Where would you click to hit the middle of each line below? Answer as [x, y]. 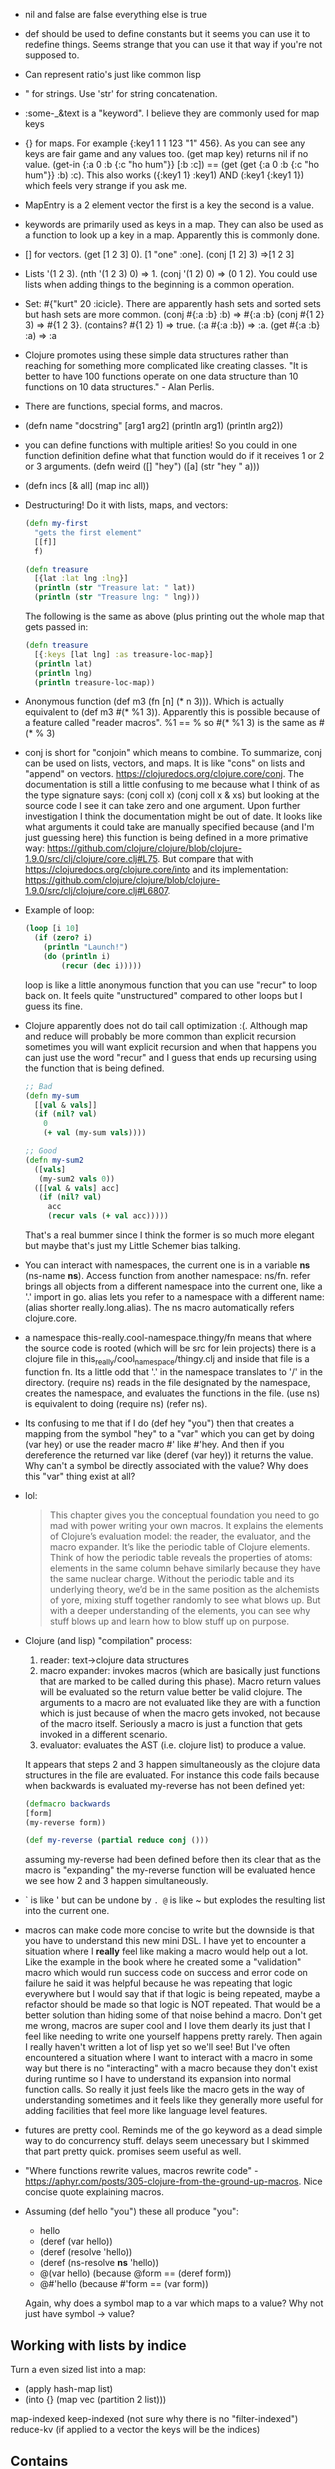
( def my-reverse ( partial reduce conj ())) [117, 1840]
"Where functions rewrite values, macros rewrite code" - [141, 2171]
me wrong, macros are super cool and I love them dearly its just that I [167, 2026]
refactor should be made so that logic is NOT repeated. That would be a [172, 2005]
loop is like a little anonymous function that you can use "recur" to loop [171, 985]
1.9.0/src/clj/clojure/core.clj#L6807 [96, 891]
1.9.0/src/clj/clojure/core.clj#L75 [91, 859]
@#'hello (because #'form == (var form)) [124, 2284]
